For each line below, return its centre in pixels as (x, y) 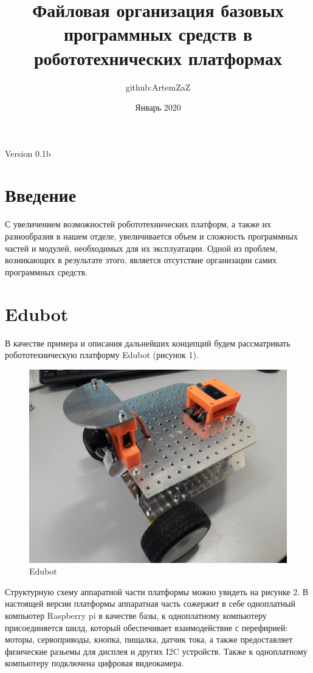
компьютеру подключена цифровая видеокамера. (95, 663)
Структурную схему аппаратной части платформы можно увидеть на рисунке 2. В (157, 591)
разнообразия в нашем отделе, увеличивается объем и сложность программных (151, 236)
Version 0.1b (28, 153)
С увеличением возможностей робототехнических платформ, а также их (138, 224)
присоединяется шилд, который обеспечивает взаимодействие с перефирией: (146, 627)
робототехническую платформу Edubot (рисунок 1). (102, 355)
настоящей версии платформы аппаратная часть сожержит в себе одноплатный (150, 603)
